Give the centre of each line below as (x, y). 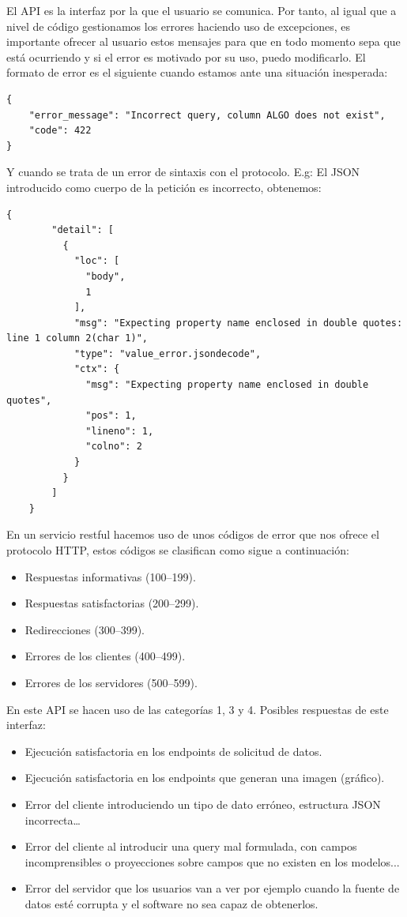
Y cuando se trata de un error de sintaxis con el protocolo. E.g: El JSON (183, 172)
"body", (106, 276)
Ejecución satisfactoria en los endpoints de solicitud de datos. (173, 751)
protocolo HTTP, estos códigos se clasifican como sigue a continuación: (178, 550)
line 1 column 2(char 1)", (77, 338)
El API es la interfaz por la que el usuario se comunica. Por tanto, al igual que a (202, 10)
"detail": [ (83, 230)
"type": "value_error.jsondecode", (168, 353)
